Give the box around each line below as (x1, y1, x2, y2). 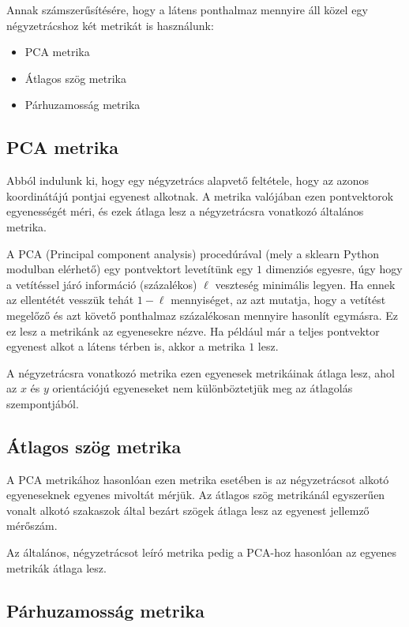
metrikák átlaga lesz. (6, 559, 107, 576)
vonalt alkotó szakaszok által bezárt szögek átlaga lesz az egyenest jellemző (6, 501, 370, 518)
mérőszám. (6, 517, 58, 534)
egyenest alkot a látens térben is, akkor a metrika (6, 338, 246, 355)
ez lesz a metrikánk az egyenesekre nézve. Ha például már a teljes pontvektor (6, 322, 380, 339)
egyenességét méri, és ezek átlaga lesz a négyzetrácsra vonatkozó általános (6, 203, 364, 220)
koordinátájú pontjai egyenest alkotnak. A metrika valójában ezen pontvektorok (6, 187, 394, 204)
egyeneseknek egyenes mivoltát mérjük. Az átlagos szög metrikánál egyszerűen (6, 486, 385, 503)
